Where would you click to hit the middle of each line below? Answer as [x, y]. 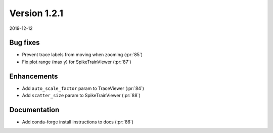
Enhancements [34, 76]
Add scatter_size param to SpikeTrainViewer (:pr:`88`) [81, 96]
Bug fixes [25, 43]
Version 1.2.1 [36, 13]
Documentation [34, 109]
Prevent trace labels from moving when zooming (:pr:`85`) [82, 55]
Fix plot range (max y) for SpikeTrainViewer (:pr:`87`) [77, 62]
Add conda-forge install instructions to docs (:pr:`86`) [78, 122]
